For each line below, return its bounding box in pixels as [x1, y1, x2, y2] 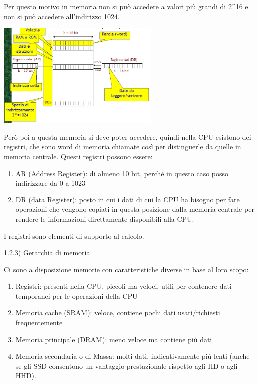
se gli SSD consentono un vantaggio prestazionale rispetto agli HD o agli [15, 360, 238, 371]
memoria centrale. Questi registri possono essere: [4, 151, 153, 161]
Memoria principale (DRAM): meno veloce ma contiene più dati [15, 334, 212, 344]
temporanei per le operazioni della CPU [15, 290, 138, 301]
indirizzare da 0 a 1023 [15, 178, 86, 188]
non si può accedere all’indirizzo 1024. [4, 11, 120, 21]
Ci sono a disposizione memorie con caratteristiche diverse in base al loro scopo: [4, 264, 249, 274]
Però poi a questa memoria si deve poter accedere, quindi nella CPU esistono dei [4, 131, 251, 142]
